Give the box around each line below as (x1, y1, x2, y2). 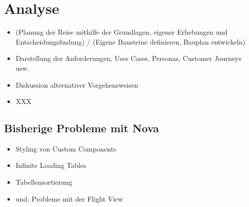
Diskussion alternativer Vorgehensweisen (15, 79, 138, 90)
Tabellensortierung (15, 177, 72, 187)
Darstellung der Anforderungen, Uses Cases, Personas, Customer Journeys (15, 53, 242, 63)
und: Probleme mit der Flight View (15, 193, 124, 204)
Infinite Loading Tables (15, 160, 86, 170)
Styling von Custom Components (15, 143, 117, 154)
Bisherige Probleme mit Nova (4, 120, 159, 136)
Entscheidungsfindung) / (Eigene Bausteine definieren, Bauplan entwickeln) (15, 36, 246, 47)
